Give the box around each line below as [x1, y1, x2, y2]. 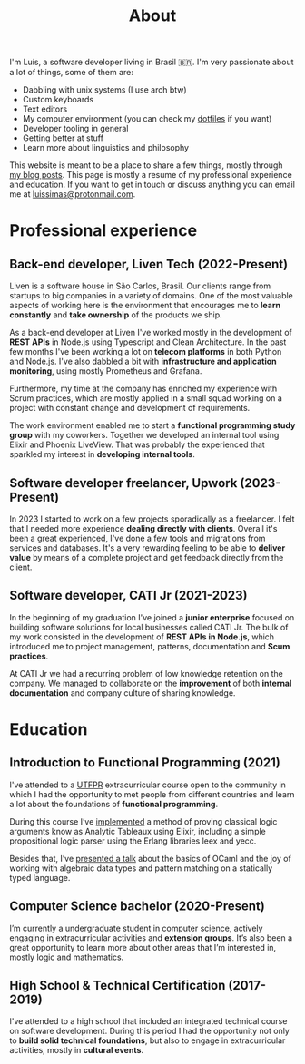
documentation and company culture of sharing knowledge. [9, 687, 236, 698]
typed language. [9, 872, 71, 883]
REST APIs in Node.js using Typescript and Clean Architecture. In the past [9, 337, 287, 347]
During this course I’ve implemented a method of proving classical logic [9, 815, 278, 826]
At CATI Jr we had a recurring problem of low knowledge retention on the [9, 668, 283, 678]
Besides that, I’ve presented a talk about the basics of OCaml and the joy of [9, 853, 292, 864]
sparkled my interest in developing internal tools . [9, 449, 195, 460]
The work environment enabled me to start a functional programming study [9, 420, 296, 431]
